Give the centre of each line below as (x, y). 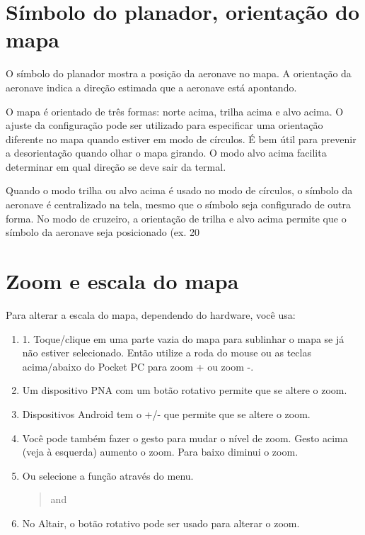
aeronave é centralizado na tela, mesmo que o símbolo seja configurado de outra (179, 204)
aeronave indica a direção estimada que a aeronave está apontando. (151, 87)
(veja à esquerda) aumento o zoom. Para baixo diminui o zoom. (160, 452)
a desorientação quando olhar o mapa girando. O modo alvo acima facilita (166, 153)
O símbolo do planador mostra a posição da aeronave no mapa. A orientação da (179, 73)
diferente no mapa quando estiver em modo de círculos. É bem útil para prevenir (181, 139)
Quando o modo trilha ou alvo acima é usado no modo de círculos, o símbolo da (179, 190)
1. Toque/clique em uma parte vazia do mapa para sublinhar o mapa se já (183, 338)
